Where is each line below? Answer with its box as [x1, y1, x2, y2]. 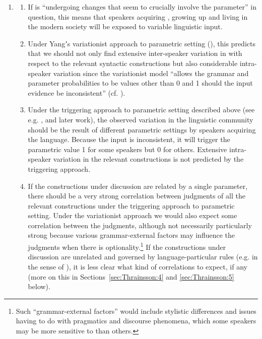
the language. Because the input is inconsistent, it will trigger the [28, 134, 230, 145]
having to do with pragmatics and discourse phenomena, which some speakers [16, 315, 256, 326]
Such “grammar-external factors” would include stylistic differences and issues [16, 305, 256, 316]
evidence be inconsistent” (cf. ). [28, 87, 125, 98]
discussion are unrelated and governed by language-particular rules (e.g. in [28, 251, 258, 262]
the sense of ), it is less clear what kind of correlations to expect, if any [28, 261, 247, 272]
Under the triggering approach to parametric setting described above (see [28, 104, 255, 115]
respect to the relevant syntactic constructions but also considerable [28, 57, 238, 68]
